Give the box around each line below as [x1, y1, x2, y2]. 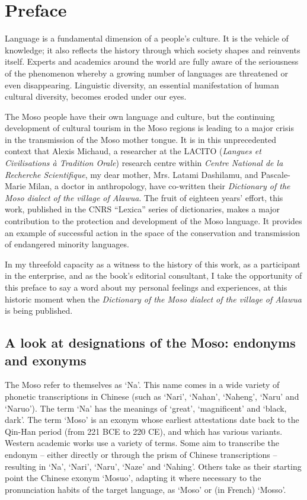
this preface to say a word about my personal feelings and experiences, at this [5, 281, 287, 293]
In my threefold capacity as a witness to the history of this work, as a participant [5, 257, 300, 270]
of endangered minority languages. [5, 238, 129, 250]
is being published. [5, 304, 73, 317]
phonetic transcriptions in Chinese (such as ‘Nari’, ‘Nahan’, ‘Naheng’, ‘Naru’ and [5, 390, 299, 402]
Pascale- [261, 168, 290, 180]
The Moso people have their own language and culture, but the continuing [5, 110, 275, 122]
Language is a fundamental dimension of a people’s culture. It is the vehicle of [5, 32, 289, 44]
